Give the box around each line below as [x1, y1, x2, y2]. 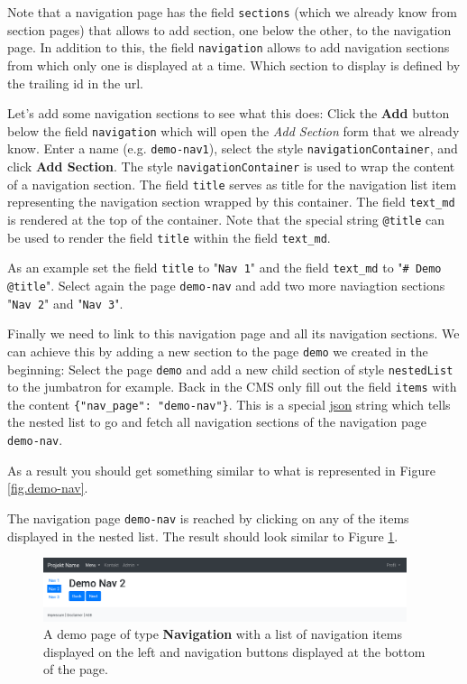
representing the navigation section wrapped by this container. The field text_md [7, 192, 455, 211]
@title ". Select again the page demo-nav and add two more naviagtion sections [7, 275, 445, 294]
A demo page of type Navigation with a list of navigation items [43, 624, 402, 643]
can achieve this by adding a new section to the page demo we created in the [7, 341, 428, 360]
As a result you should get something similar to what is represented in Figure [7, 460, 435, 479]
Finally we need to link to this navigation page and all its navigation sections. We [7, 324, 460, 343]
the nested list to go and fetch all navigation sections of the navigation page [7, 412, 427, 431]
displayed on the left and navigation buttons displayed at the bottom [43, 642, 426, 661]
